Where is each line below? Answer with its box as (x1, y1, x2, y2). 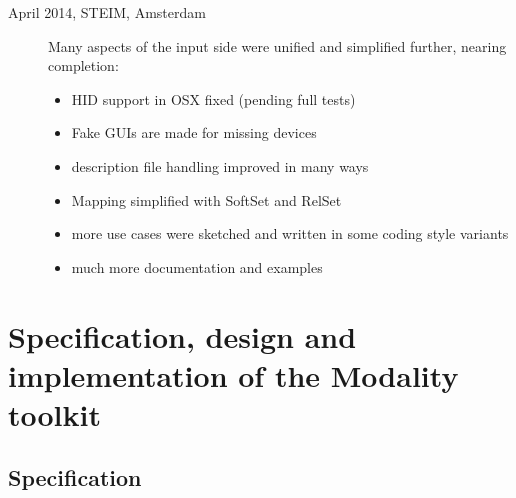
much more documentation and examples (71, 256, 323, 277)
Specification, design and (8, 315, 357, 356)
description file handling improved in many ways (71, 155, 369, 176)
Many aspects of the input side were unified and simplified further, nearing (48, 35, 507, 56)
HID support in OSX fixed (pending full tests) (71, 88, 356, 109)
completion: (48, 55, 119, 76)
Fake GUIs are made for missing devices (71, 122, 317, 143)
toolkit (8, 393, 101, 434)
